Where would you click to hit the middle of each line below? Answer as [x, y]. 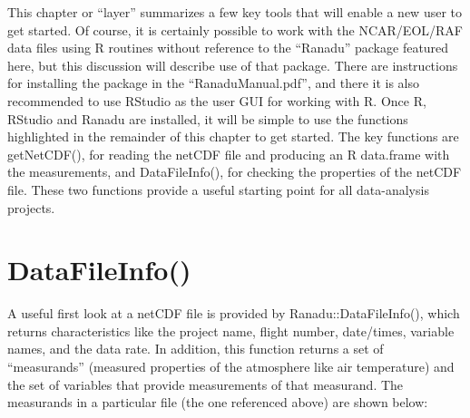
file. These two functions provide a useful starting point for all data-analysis [218, 189]
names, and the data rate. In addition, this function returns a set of [196, 349]
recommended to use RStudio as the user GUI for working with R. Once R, [217, 100]
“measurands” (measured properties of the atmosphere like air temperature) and [231, 367]
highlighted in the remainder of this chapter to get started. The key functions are [233, 136]
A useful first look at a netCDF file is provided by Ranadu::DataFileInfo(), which [234, 313]
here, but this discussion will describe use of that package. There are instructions [233, 65]
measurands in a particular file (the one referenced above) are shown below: [218, 402]
